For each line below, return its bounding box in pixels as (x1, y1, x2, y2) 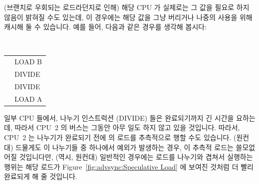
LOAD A (14, 93, 42, 104)
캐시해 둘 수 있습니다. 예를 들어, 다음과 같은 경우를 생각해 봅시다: (4, 21, 207, 32)
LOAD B (14, 56, 42, 67)
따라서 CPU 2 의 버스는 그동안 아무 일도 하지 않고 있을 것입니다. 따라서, (14, 122, 240, 133)
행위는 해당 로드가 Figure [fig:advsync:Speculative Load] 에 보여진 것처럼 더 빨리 (4, 161, 254, 172)
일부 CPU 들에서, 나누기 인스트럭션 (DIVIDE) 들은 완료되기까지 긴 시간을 (4, 112, 234, 123)
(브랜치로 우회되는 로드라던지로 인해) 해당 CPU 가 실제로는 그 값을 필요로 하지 (4, 2, 250, 12)
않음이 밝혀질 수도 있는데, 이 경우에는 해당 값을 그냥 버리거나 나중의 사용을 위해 (4, 11, 253, 22)
